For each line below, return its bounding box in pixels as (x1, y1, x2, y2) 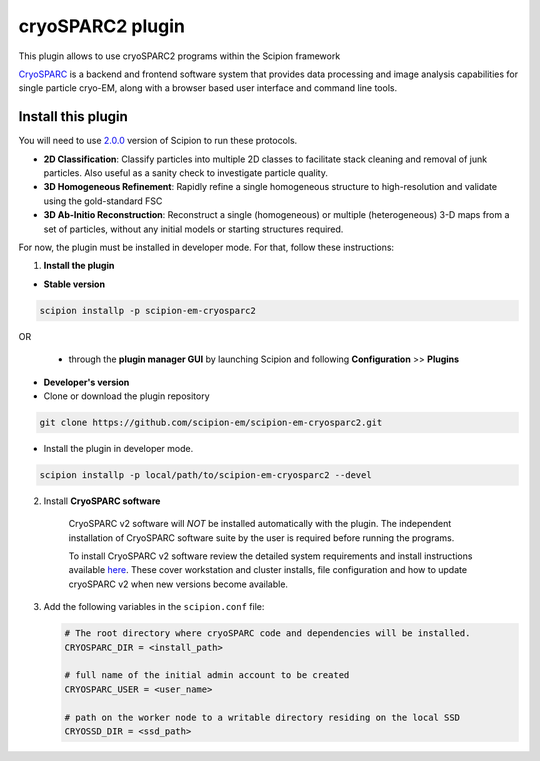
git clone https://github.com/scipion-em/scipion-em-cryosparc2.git (39, 416, 383, 428)
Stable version (43, 278, 105, 290)
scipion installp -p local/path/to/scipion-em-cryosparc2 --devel (39, 469, 372, 480)
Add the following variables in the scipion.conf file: (43, 601, 265, 613)
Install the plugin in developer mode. (43, 442, 194, 454)
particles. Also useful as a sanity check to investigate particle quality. (43, 167, 329, 179)
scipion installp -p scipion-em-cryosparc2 (39, 305, 257, 316)
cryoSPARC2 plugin (18, 15, 185, 37)
